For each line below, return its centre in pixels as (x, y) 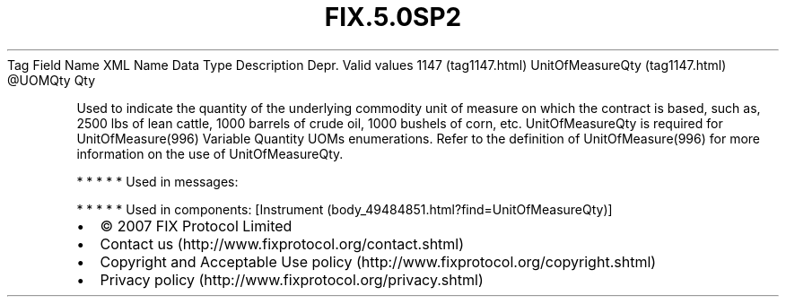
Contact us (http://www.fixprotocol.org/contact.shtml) (282, 243)
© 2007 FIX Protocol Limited (196, 226)
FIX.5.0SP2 (393, 17)
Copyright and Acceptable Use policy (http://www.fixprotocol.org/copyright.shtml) (378, 261)
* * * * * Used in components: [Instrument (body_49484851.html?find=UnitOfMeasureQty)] (345, 209)
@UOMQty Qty (52, 80)
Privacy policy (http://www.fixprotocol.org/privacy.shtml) (292, 279)
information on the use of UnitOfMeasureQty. (210, 153)
